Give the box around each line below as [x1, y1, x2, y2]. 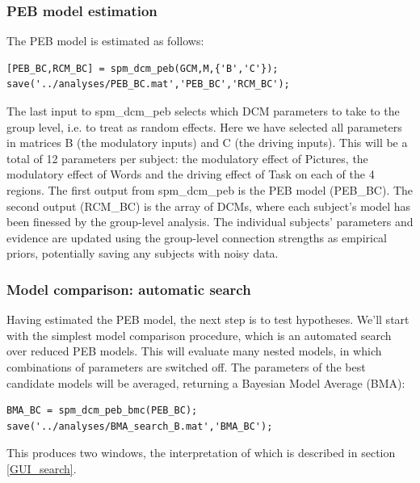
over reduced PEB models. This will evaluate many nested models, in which [6, 342, 382, 359]
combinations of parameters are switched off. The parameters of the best [6, 358, 366, 375]
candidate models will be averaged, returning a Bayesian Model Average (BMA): [6, 374, 405, 391]
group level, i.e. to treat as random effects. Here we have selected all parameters [6, 118, 402, 135]
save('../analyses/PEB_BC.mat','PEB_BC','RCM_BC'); [6, 78, 290, 90]
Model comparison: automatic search [6, 279, 251, 299]
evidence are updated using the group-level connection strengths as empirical [6, 229, 388, 246]
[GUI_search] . [6, 460, 77, 477]
